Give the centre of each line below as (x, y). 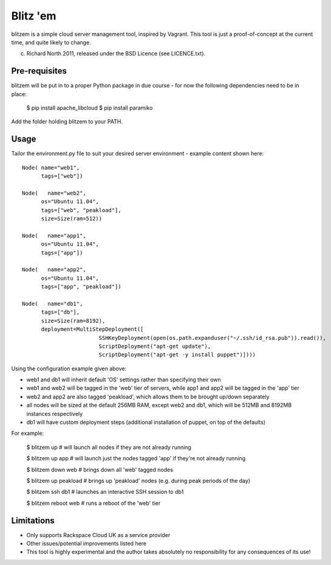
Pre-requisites (39, 71)
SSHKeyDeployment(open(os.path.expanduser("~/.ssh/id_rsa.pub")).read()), (212, 338)
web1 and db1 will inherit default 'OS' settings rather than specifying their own (124, 380)
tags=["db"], (60, 312)
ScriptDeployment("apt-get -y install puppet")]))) (177, 355)
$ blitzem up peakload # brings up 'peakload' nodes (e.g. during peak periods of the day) (138, 480)
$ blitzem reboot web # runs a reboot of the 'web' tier (94, 503)
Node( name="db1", (53, 303)
